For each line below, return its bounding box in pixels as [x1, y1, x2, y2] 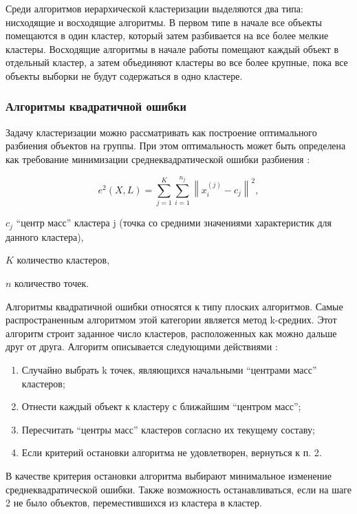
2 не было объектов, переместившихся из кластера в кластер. [6, 495, 262, 510]
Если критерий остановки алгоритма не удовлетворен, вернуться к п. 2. [21, 445, 322, 460]
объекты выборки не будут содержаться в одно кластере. [6, 68, 243, 83]
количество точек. [14, 275, 89, 290]
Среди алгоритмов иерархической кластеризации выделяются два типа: [6, 1, 303, 15]
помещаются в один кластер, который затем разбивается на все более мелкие [6, 28, 329, 43]
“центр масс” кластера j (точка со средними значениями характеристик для [16, 215, 332, 230]
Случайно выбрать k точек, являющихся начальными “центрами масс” [21, 362, 317, 376]
